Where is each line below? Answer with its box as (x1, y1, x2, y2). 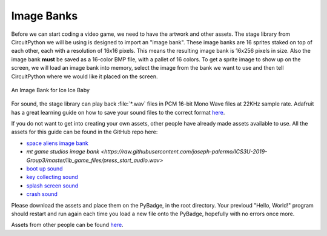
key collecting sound (26, 174, 79, 181)
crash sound (26, 190, 58, 198)
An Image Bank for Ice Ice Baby (11, 86, 90, 93)
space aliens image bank (26, 140, 89, 147)
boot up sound (26, 165, 63, 172)
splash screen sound (26, 182, 79, 189)
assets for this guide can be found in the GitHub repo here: (11, 128, 158, 136)
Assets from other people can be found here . (11, 221, 124, 229)
